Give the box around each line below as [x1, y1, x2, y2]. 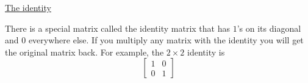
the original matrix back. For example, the [5, 45, 164, 58]
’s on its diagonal [237, 21, 301, 34]
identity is [187, 45, 225, 58]
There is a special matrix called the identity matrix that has [5, 21, 230, 34]
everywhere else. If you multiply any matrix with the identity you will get [28, 34, 304, 46]
